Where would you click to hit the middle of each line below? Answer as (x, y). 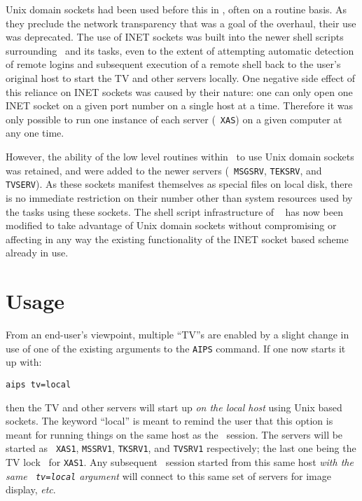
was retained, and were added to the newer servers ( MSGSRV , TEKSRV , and (164, 170)
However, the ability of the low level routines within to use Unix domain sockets (180, 156)
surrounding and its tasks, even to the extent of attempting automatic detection (180, 50)
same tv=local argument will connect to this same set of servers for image (168, 475)
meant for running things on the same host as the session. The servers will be (174, 434)
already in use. (37, 253)
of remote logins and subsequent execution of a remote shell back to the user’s (173, 64)
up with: (24, 362)
